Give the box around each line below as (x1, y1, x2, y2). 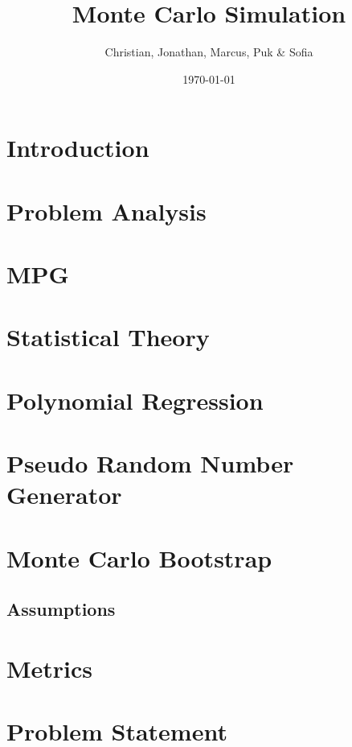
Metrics (6, 651, 93, 684)
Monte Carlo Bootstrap (6, 541, 272, 574)
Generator (6, 478, 122, 511)
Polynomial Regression (6, 383, 264, 416)
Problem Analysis (6, 194, 207, 227)
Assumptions (6, 596, 116, 621)
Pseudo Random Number (6, 447, 294, 480)
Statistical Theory (6, 320, 210, 353)
